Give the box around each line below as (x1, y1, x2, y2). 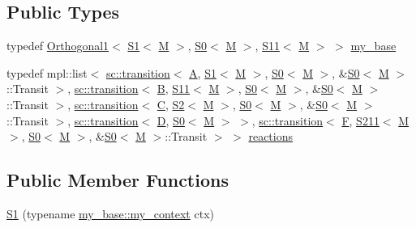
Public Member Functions (6, 167, 229, 192)
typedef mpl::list (6, 64, 88, 81)
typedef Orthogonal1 (6, 37, 109, 54)
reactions (248, 128, 294, 145)
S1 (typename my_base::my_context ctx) (6, 205, 214, 222)
